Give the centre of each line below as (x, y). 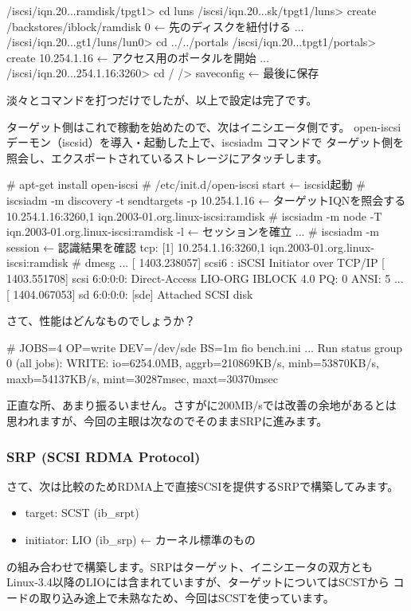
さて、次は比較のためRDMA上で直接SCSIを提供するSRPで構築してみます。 (203, 486)
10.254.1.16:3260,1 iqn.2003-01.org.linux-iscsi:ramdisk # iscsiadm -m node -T (194, 215)
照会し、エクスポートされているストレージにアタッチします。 (167, 157)
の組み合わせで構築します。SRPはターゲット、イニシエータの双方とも (190, 566)
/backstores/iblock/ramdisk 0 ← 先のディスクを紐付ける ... (155, 26)
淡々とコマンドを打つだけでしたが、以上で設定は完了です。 (162, 99)
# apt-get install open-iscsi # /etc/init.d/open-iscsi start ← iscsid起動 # (186, 184)
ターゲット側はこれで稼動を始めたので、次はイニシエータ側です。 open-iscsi (204, 126)
